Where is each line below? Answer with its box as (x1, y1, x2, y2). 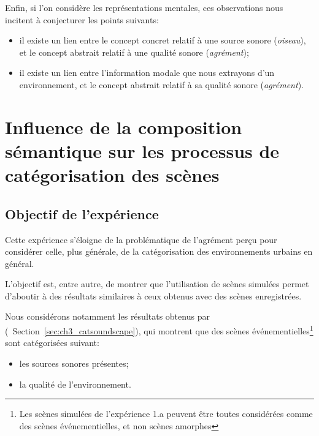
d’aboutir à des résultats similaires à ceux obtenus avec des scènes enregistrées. (5, 289, 302, 302)
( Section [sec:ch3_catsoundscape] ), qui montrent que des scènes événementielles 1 (5, 323, 313, 337)
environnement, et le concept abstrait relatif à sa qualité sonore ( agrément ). (19, 78, 304, 91)
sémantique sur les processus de (5, 138, 280, 163)
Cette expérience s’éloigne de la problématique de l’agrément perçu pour (5, 233, 277, 246)
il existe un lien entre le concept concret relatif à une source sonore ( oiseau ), (19, 34, 306, 47)
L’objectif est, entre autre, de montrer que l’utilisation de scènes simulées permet (5, 277, 309, 290)
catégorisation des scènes (5, 162, 220, 187)
